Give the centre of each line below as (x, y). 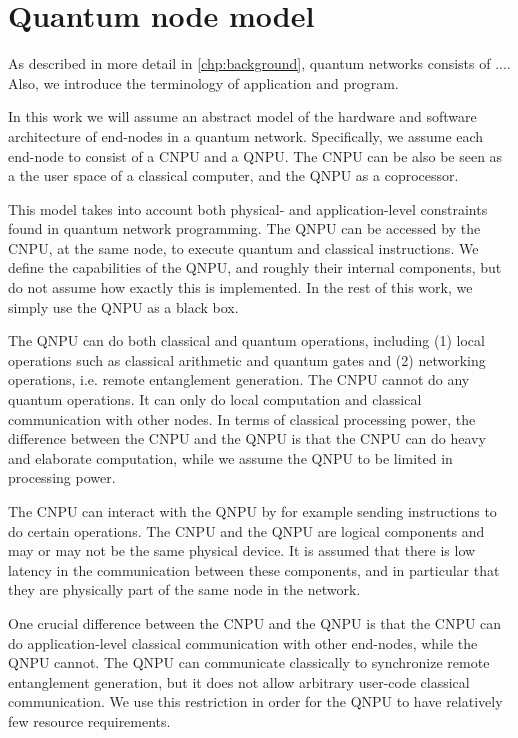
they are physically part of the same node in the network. (184, 589)
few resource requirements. (89, 720)
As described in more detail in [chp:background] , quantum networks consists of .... (259, 63)
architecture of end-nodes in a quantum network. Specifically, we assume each (246, 135)
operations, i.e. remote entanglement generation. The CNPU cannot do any (239, 379)
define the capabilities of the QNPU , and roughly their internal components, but (255, 267)
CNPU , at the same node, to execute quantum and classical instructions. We (243, 247)
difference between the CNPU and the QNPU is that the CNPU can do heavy (247, 438)
